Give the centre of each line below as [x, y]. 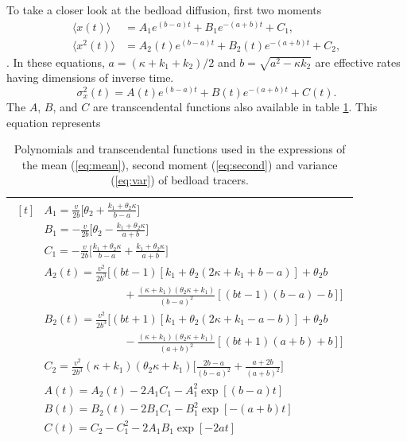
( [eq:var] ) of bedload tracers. [180, 180]
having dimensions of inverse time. [90, 77]
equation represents [54, 122]
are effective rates [358, 62]
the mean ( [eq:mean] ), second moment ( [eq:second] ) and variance [180, 164]
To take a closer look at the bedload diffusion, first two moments [164, 10]
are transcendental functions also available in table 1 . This [235, 107]
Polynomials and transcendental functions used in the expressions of [180, 149]
